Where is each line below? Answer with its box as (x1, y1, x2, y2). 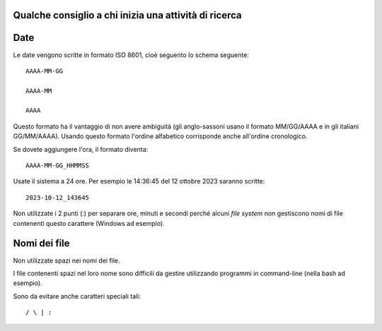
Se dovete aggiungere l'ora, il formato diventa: (13, 145, 149, 153)
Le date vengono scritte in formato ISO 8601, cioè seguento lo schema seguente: (13, 50, 249, 59)
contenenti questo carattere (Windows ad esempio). (13, 219, 166, 227)
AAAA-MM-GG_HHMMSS (25, 162, 90, 169)
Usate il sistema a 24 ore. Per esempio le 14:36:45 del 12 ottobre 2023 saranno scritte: (13, 177, 265, 186)
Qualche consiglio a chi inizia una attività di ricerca (13, 9, 242, 21)
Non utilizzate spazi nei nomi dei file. (13, 256, 120, 265)
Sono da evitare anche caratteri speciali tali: (13, 291, 141, 300)
